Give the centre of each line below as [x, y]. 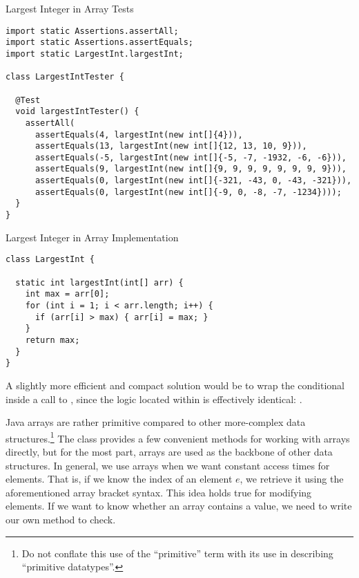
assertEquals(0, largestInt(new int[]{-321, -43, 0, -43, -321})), [193, 181]
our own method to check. [61, 519]
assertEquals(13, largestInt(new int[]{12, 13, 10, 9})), [171, 146]
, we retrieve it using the [292, 479]
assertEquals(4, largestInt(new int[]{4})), [139, 134]
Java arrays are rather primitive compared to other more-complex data [156, 422]
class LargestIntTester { [65, 77]
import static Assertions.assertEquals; [100, 43]
